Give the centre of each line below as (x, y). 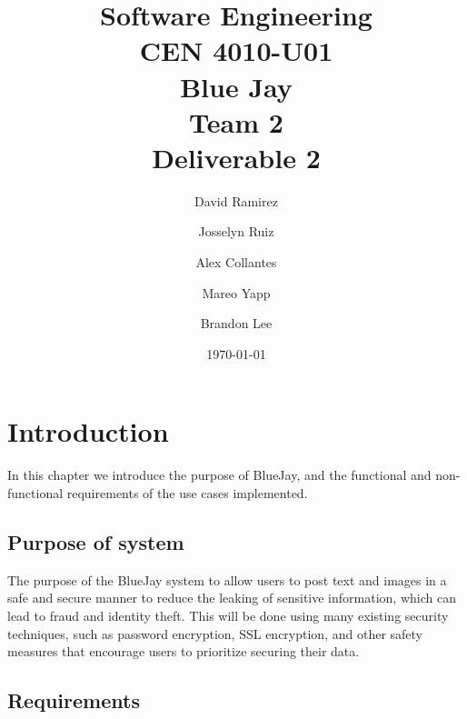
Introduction (88, 431)
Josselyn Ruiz (236, 231)
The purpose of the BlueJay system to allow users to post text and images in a (227, 579)
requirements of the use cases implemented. (187, 492)
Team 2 (236, 121)
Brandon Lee (236, 323)
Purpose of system (96, 541)
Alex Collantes (236, 262)
